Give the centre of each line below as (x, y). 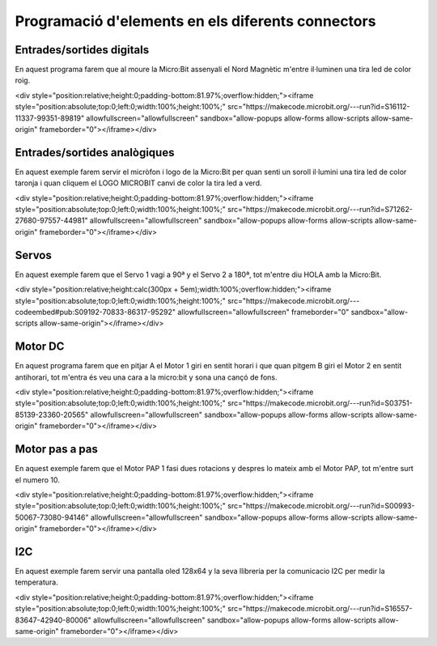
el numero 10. (38, 480)
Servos (33, 255)
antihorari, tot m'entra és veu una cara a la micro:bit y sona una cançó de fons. (146, 377)
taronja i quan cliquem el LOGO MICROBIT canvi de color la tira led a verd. (138, 183)
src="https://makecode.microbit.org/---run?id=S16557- (320, 609)
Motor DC (40, 347)
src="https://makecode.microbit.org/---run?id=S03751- (320, 403)
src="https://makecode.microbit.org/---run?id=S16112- (319, 107)
